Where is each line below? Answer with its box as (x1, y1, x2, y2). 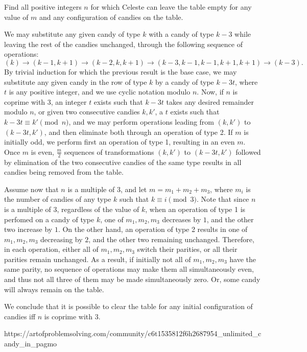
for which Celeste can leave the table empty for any (90, 2, 252, 12)
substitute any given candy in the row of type (4, 76, 147, 87)
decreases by (162, 214, 201, 224)
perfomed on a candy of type (4, 214, 95, 224)
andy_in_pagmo (4, 338, 57, 349)
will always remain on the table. (4, 284, 104, 294)
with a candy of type (149, 29, 214, 39)
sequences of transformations (64, 146, 154, 157)
